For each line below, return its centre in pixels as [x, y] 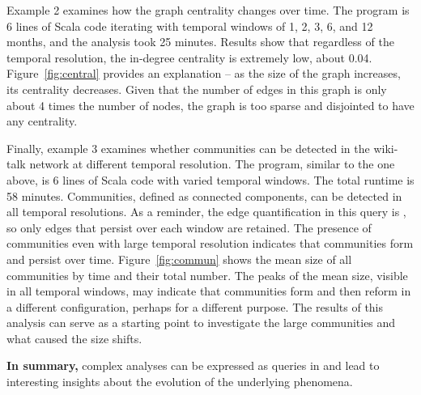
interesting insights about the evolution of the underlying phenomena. [180, 382]
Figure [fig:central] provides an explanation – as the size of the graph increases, [204, 73]
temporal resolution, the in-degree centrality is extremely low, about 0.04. [189, 57]
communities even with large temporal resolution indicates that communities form [210, 243]
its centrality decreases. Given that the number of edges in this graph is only [197, 89]
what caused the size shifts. [74, 338]
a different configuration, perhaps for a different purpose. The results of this [195, 306]
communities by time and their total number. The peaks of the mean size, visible [207, 275]
